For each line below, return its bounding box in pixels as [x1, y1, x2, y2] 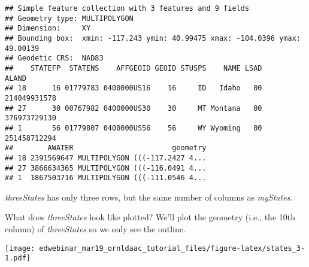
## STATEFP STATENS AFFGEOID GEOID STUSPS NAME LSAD [5, 63, 262, 72]
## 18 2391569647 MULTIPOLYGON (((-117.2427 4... [5, 153, 207, 162]
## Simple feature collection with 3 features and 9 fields [5, 4, 250, 13]
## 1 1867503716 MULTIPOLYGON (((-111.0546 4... [5, 174, 207, 183]
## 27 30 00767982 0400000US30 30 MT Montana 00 [5, 104, 262, 113]
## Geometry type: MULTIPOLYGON [5, 14, 134, 23]
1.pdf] [5, 254, 31, 263]
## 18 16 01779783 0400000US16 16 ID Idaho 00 [5, 84, 262, 93]
